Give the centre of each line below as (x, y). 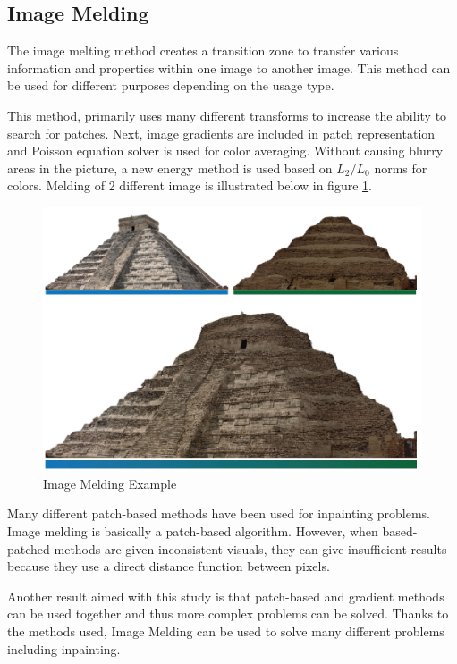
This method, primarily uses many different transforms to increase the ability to (227, 115)
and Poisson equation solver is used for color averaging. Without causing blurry (225, 151)
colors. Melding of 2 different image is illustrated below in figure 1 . (190, 185)
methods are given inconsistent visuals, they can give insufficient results (250, 548)
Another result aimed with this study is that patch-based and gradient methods (226, 596)
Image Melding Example (110, 483)
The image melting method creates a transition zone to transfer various (203, 50)
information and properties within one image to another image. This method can (229, 67)
